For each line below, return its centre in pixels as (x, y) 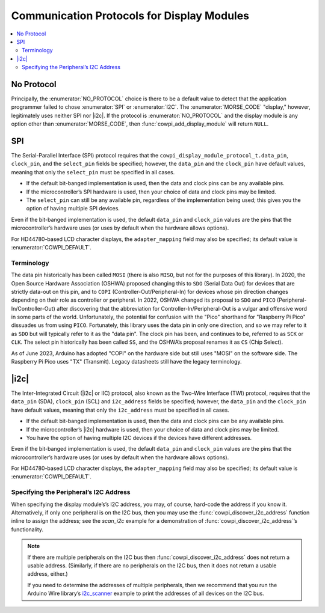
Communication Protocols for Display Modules (130, 16)
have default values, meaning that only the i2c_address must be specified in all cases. (120, 410)
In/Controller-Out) (33, 308)
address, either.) (48, 574)
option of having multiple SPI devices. (73, 209)
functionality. (27, 529)
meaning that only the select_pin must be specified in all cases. (93, 172)
